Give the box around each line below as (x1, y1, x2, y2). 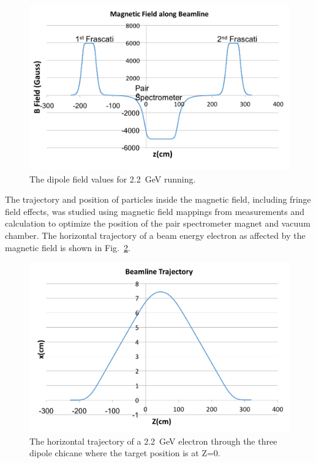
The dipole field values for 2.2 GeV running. (29, 172, 196, 185)
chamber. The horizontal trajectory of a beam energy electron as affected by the (5, 228, 306, 241)
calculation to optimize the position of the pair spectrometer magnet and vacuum (5, 217, 310, 230)
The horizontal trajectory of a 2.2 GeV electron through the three (29, 434, 277, 447)
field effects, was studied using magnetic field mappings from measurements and (5, 205, 305, 217)
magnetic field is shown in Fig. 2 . (5, 241, 130, 254)
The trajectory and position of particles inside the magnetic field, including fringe (5, 193, 311, 206)
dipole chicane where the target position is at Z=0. (29, 446, 220, 459)
